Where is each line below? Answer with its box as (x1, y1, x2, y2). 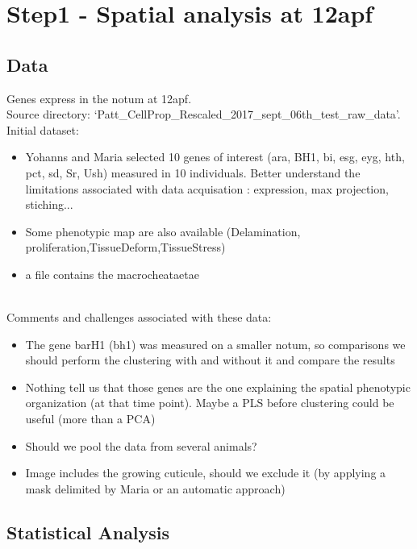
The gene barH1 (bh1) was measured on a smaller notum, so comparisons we (25, 335, 406, 352)
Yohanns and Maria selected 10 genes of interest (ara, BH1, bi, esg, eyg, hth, (25, 148, 405, 165)
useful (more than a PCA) (25, 410, 156, 427)
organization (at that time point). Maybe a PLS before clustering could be (25, 394, 394, 411)
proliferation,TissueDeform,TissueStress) (25, 239, 226, 256)
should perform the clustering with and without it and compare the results (25, 351, 395, 368)
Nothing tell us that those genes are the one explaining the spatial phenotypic (25, 378, 411, 395)
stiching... (25, 196, 73, 213)
